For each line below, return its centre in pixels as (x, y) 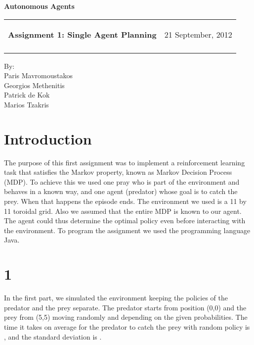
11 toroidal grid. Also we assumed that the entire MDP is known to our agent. (123, 211)
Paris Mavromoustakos (38, 75)
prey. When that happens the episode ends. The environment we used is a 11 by (125, 201)
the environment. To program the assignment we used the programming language (127, 230)
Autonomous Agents (39, 6)
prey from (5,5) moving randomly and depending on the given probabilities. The (126, 317)
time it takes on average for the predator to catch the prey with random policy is (127, 326)
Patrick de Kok (27, 95)
